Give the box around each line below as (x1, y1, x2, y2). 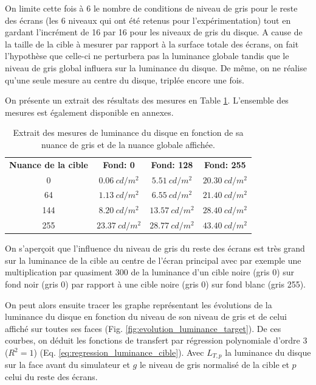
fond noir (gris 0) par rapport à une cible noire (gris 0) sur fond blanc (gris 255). (5, 278, 306, 291)
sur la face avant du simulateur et (5, 358, 130, 371)
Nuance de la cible (9, 158, 88, 171)
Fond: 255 (204, 158, 246, 171)
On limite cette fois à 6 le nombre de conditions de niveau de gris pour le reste (5, 2, 298, 14)
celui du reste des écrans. (5, 370, 98, 383)
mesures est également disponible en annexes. (5, 105, 174, 118)
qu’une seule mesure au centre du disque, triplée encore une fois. (5, 73, 245, 86)
